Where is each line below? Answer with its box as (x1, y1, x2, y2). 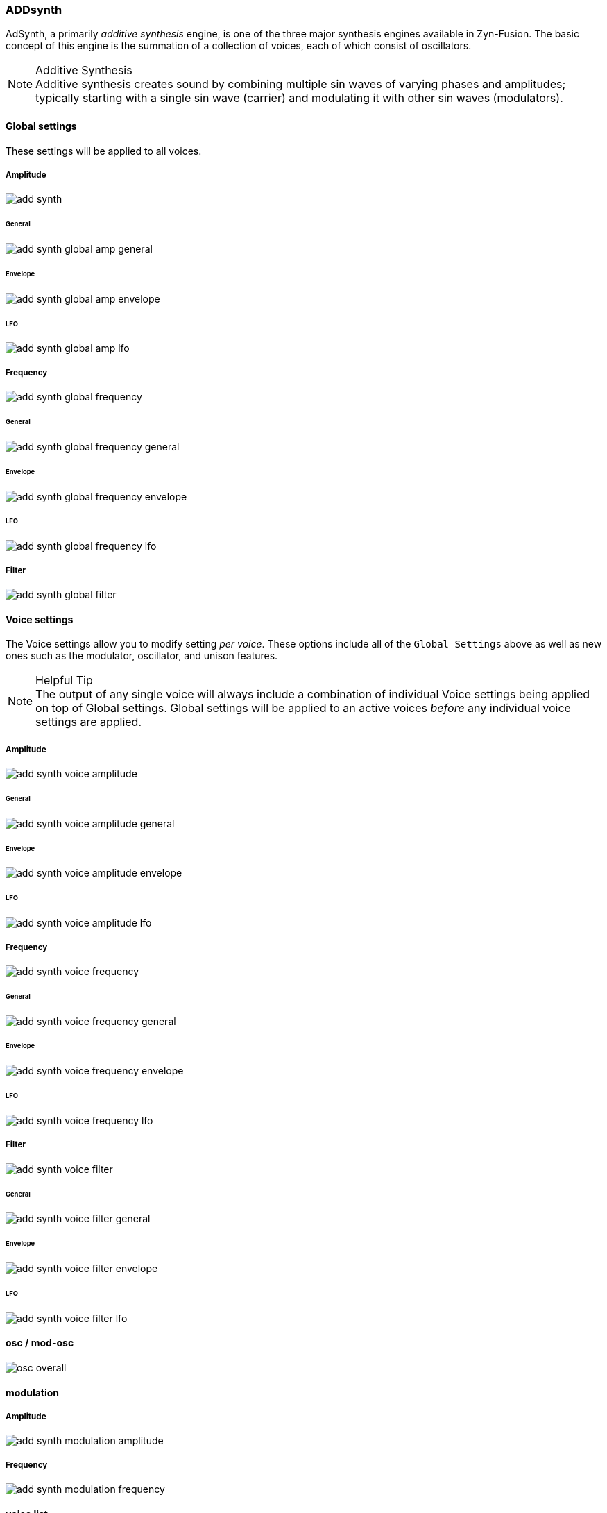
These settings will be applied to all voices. (6, 144, 202, 157)
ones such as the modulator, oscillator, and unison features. (6, 650, 278, 662)
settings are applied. (35, 715, 142, 729)
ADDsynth (6, 3, 62, 17)
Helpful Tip (35, 673, 93, 688)
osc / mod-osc (6, 1337, 74, 1349)
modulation (6, 1386, 60, 1398)
